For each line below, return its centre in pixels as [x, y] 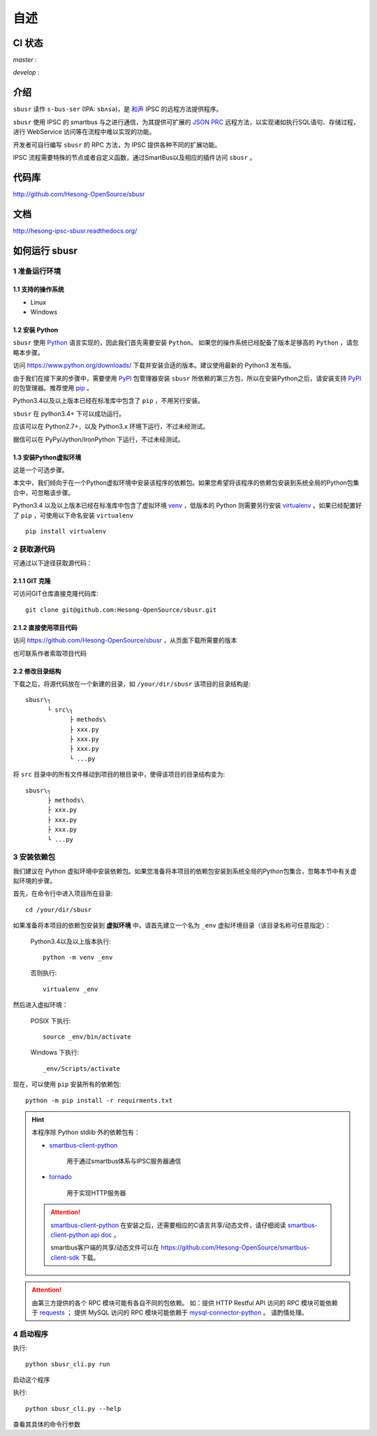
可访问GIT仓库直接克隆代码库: [56, 594]
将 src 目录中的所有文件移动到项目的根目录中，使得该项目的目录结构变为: [119, 775]
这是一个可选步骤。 [40, 470]
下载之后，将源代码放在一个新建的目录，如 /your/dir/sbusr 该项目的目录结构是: [132, 684]
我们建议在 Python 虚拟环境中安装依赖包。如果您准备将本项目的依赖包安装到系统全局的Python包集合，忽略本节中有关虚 [185, 871]
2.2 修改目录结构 [37, 671]
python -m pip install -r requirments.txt [99, 1100]
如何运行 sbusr [45, 250]
